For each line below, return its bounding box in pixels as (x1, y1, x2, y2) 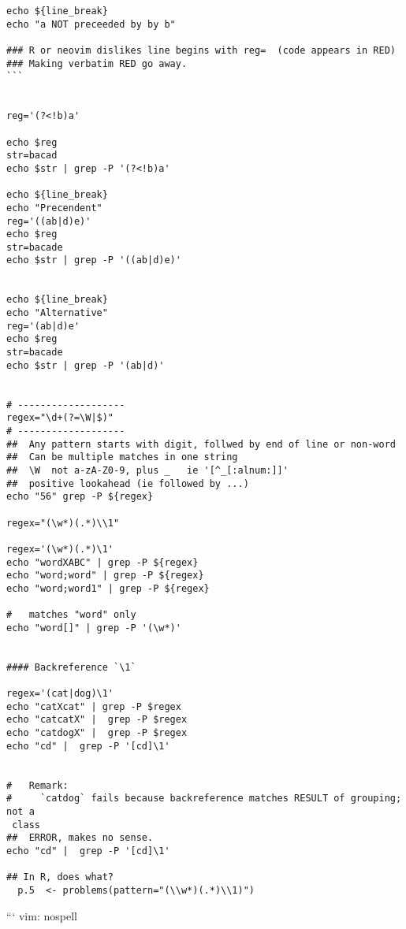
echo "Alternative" (6, 307, 108, 319)
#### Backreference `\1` (6, 661, 136, 673)
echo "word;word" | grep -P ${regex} (6, 570, 204, 582)
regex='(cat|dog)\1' (6, 688, 114, 700)
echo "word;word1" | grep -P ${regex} (6, 582, 210, 594)
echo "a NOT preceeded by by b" (6, 18, 176, 30)
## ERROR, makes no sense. (6, 832, 154, 844)
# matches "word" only (6, 609, 136, 621)
